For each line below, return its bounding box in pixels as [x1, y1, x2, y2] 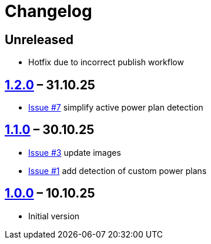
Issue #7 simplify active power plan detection [28, 102, 203, 113]
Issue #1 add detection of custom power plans [28, 165, 207, 176]
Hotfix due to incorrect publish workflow [28, 57, 184, 68]
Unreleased [5, 32, 74, 47]
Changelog [5, 1, 92, 21]
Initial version [28, 210, 80, 221]
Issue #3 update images [28, 147, 121, 158]
